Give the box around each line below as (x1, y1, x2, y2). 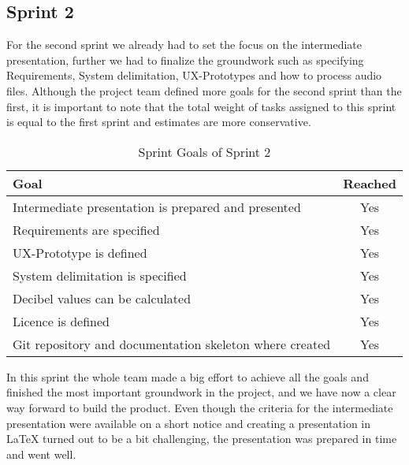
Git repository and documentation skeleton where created (13, 334, 331, 353)
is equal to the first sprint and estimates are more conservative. (6, 113, 311, 130)
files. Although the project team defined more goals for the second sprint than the (6, 82, 402, 99)
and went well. (6, 445, 76, 462)
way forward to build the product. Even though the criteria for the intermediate (6, 399, 393, 415)
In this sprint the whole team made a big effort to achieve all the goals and (6, 368, 369, 385)
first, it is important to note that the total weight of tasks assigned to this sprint (6, 98, 396, 114)
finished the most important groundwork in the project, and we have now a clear (6, 384, 396, 400)
